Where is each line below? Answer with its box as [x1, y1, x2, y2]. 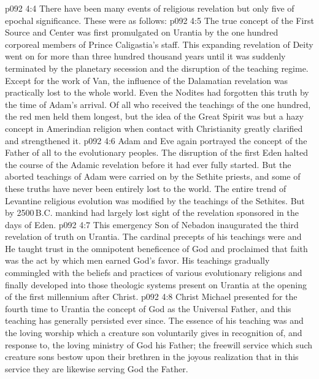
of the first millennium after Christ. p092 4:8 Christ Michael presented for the [5, 290, 298, 303]
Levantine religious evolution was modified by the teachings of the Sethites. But [5, 194, 305, 207]
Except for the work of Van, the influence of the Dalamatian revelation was [5, 74, 288, 86]
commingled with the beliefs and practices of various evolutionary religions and [5, 266, 302, 279]
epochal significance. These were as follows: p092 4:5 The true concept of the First [5, 13, 314, 26]
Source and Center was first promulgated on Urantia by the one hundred [5, 26, 279, 39]
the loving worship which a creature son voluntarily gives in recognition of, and [5, 326, 302, 339]
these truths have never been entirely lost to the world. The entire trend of [5, 182, 286, 194]
